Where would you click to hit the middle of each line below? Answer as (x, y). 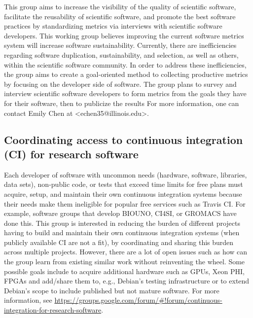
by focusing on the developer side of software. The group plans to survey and (120, 84)
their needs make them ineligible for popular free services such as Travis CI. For (125, 203)
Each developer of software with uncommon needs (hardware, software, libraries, (126, 174)
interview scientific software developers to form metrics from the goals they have (125, 93)
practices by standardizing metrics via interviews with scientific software (113, 26)
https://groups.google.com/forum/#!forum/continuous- (138, 300)
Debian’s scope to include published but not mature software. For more (112, 290)
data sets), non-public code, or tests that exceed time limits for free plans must (124, 184)
